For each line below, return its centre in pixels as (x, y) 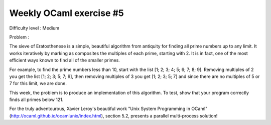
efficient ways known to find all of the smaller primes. (64, 60)
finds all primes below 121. (36, 99)
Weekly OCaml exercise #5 (66, 13)
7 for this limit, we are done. (38, 83)
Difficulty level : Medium (34, 28)
